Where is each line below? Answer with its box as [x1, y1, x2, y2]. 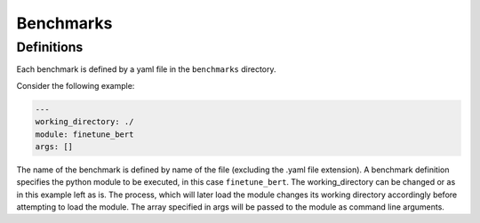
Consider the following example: [16, 80, 135, 91]
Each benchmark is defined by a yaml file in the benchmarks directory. [16, 64, 276, 75]
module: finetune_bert [35, 129, 134, 139]
